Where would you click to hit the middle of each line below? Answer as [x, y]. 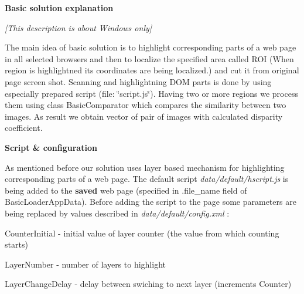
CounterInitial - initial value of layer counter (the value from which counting [142, 233]
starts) [16, 244]
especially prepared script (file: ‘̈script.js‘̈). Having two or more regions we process [151, 93]
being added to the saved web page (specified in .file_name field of [126, 190]
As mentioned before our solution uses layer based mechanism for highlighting [145, 167]
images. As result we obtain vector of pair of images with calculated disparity [144, 116]
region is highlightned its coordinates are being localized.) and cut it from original [152, 70]
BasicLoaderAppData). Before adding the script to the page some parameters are [151, 202]
